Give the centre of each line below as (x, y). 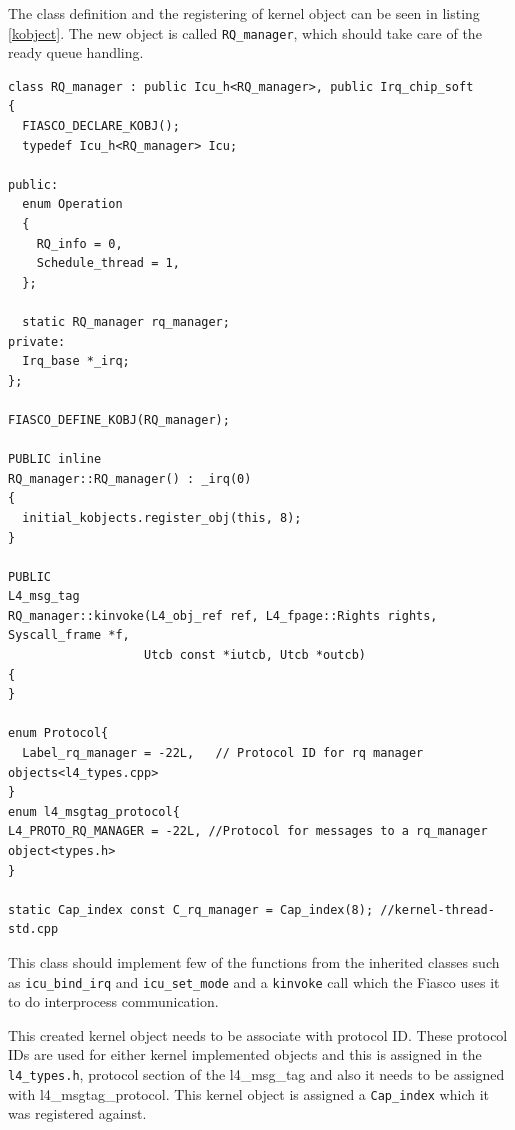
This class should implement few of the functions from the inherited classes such (254, 961)
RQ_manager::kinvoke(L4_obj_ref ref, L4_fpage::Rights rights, (223, 615)
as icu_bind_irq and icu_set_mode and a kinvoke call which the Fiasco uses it (254, 981)
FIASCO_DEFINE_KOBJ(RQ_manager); (119, 419)
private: (37, 341)
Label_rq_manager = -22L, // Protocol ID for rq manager (223, 753)
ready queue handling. (76, 52)
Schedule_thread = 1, (108, 263)
